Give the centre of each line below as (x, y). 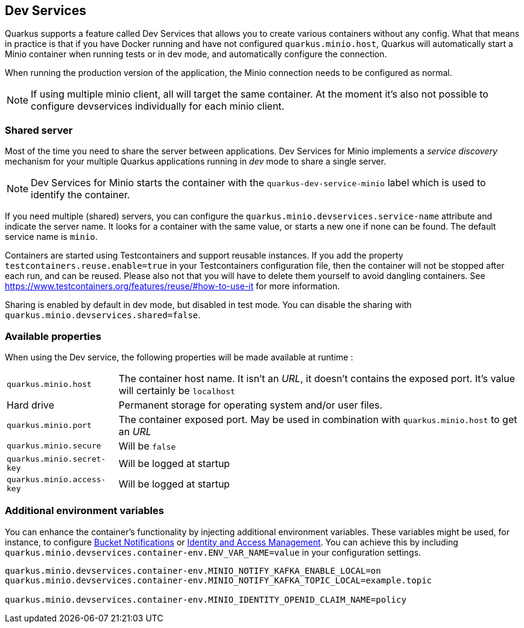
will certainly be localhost (177, 390)
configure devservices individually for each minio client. (158, 106)
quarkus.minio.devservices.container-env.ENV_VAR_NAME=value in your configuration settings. (213, 552)
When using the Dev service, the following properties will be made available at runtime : (179, 357)
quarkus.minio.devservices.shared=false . (103, 315)
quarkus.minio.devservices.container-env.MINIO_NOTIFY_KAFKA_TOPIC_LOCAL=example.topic (219, 580)
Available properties (53, 336)
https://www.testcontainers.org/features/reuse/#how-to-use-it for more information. (172, 286)
